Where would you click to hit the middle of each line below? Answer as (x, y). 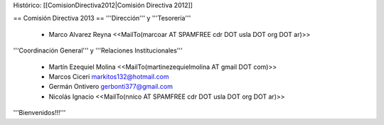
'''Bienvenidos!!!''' (39, 113)
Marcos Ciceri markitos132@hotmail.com (109, 76)
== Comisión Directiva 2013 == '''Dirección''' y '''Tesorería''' (102, 18)
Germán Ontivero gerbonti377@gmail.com (111, 87)
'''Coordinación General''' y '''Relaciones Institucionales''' (98, 50)
